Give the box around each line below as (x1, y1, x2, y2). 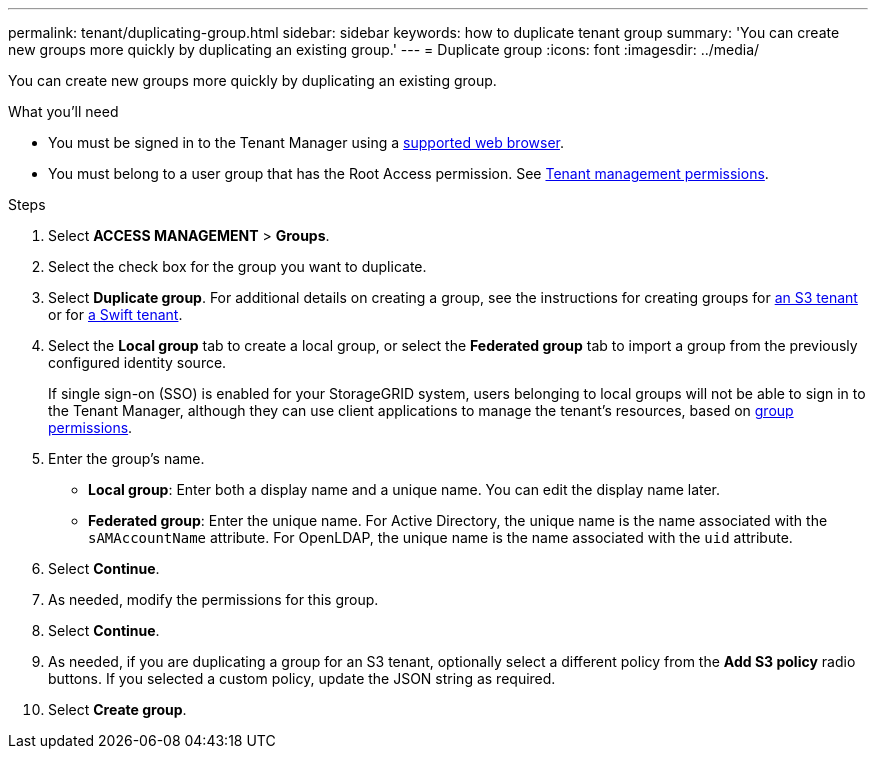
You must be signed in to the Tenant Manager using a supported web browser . (48, 134, 564, 151)
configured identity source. (48, 354, 227, 371)
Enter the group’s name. (48, 450, 205, 467)
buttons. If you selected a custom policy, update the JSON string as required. (48, 670, 556, 687)
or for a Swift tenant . (48, 306, 183, 323)
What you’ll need (8, 103, 119, 120)
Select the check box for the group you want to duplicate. (48, 258, 427, 275)
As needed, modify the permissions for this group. (48, 591, 379, 608)
